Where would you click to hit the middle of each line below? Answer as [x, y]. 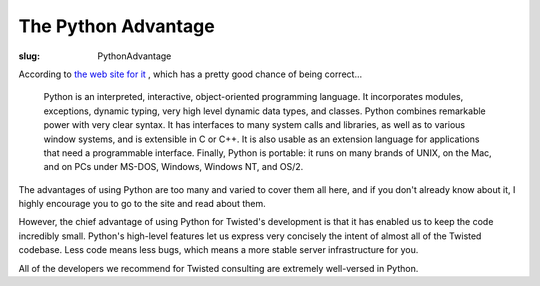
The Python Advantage [116, 26]
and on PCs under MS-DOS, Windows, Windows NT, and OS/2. [173, 167]
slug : [29, 56]
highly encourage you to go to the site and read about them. [142, 204]
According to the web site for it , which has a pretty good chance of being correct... [190, 74]
